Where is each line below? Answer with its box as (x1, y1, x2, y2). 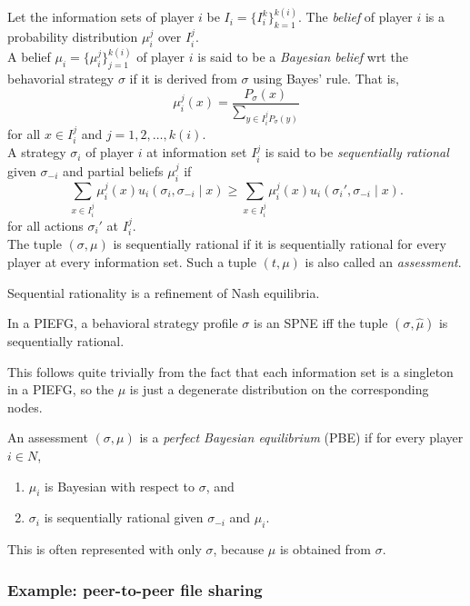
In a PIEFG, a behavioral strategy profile (7, 313, 238, 333)
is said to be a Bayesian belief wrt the (197, 47, 408, 66)
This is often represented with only (7, 540, 202, 559)
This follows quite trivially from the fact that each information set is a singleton (7, 362, 454, 381)
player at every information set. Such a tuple (7, 252, 256, 271)
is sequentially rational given (44, 508, 204, 527)
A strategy (7, 143, 66, 162)
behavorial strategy (7, 69, 115, 88)
